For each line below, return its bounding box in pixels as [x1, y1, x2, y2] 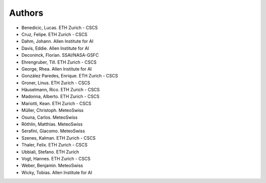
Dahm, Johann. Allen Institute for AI [21, 38, 94, 44]
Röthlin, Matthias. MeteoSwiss [21, 121, 83, 127]
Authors [9, 7, 44, 18]
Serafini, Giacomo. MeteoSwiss [21, 128, 85, 134]
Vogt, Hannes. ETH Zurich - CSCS [21, 155, 91, 161]
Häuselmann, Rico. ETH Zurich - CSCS [21, 87, 100, 93]
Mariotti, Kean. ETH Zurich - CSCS [21, 100, 92, 106]
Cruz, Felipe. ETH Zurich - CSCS [21, 31, 88, 37]
